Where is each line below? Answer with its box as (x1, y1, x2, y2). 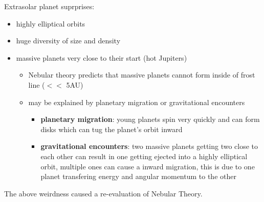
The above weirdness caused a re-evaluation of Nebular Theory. (4, 188, 203, 198)
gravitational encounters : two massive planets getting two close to (40, 141, 258, 151)
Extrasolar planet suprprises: (4, 1, 95, 11)
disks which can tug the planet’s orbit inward (40, 123, 183, 134)
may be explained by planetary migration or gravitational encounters (28, 96, 245, 107)
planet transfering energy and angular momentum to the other (40, 171, 236, 182)
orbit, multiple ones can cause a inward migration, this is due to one (40, 161, 255, 171)
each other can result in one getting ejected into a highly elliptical (40, 150, 248, 161)
